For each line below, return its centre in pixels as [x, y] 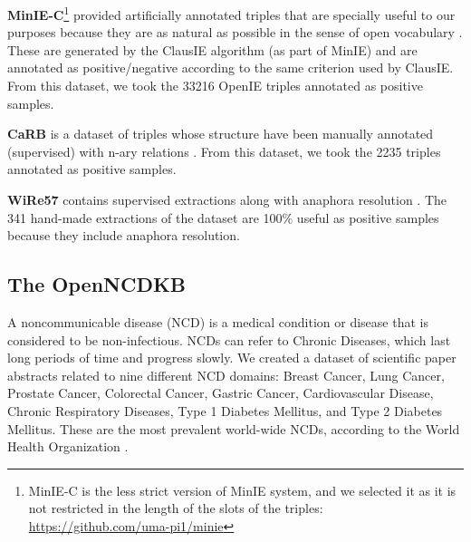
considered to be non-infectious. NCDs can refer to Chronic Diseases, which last [229, 339]
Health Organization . [68, 446]
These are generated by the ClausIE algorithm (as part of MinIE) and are [212, 49]
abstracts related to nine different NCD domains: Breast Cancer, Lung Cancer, [226, 375]
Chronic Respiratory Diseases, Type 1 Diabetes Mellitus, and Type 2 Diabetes [225, 410]
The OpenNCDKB [97, 284]
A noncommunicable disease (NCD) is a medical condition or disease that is [218, 321]
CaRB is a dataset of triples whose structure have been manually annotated [221, 134]
